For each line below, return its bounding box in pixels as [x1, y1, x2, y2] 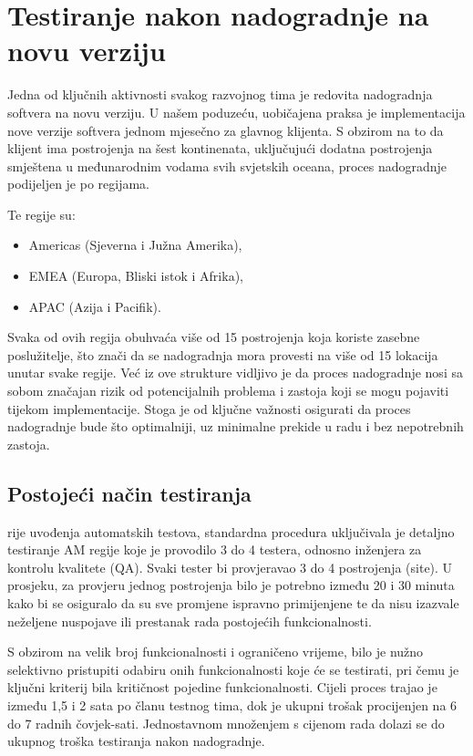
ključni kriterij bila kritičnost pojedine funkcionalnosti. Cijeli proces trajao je [7, 678, 437, 697]
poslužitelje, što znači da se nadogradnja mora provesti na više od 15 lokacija [7, 345, 438, 364]
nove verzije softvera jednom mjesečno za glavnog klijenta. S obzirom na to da [7, 120, 444, 140]
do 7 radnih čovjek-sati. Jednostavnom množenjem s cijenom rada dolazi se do [7, 713, 445, 732]
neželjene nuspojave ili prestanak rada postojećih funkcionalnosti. [7, 611, 372, 630]
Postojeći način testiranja [7, 479, 252, 507]
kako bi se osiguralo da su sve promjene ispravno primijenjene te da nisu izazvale [7, 593, 459, 612]
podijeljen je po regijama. [7, 174, 150, 193]
